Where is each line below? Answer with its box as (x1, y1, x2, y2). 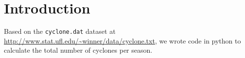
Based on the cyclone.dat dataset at (4, 26, 116, 36)
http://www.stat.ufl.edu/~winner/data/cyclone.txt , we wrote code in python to (4, 35, 241, 45)
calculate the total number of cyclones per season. (4, 45, 153, 55)
